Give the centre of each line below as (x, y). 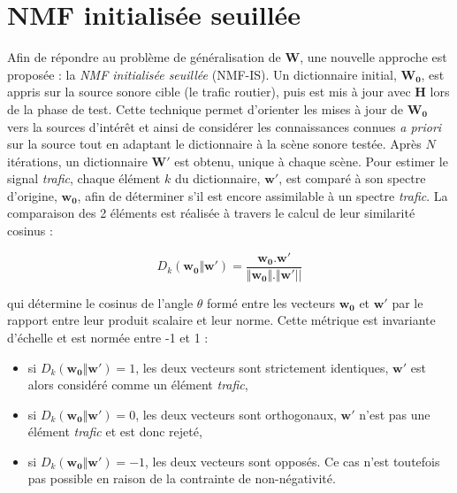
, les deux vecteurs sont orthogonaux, (236, 414)
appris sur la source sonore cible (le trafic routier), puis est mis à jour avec (209, 92)
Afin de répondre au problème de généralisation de (144, 57)
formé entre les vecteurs (271, 302)
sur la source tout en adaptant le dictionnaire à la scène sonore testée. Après (214, 144)
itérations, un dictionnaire (77, 161)
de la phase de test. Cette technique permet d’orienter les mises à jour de (206, 108)
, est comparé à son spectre (352, 178)
